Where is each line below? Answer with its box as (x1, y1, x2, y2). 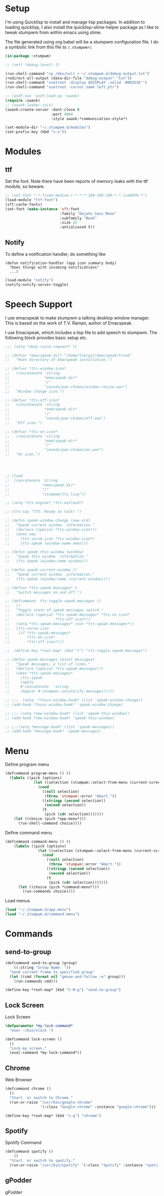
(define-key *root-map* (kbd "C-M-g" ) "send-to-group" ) (5, 988, 121, 993)
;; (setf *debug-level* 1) (5, 62, 60, 67)
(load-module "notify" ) (5, 278, 54, 283)
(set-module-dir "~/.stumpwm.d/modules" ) (5, 125, 91, 130)
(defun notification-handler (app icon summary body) (5, 261, 117, 265)
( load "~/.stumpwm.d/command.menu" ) (5, 912, 80, 917)
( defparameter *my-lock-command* (5, 1023, 73, 1029)
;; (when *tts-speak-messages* (5, 670, 73, 676)
